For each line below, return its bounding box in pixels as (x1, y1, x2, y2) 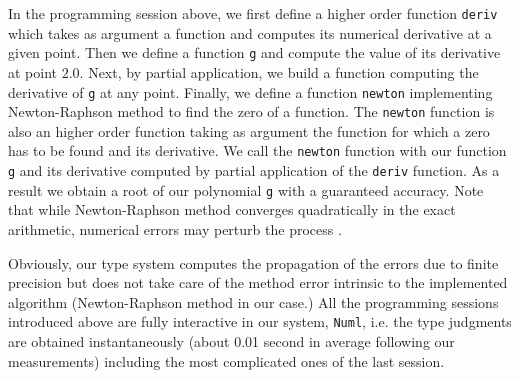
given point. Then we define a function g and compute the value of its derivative (8, 42, 501, 63)
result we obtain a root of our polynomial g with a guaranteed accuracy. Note (8, 179, 484, 200)
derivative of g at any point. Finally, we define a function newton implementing (8, 81, 493, 102)
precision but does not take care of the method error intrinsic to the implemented (8, 272, 508, 293)
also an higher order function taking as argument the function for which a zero (8, 120, 490, 141)
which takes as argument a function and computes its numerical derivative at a (8, 22, 492, 43)
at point (8, 61, 58, 82)
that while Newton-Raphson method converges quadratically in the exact (8, 199, 456, 220)
